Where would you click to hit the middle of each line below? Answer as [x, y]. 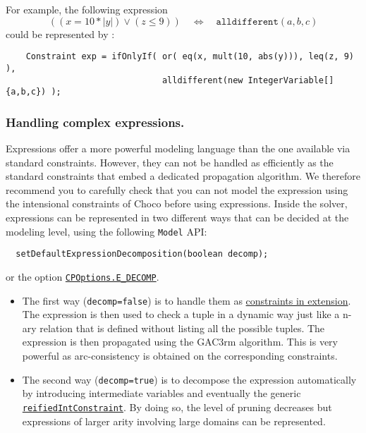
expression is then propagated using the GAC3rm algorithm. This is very [180, 342]
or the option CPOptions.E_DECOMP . [83, 276]
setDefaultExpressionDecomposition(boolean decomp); [142, 254]
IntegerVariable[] [291, 80]
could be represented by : [60, 33]
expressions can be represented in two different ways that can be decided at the [177, 217]
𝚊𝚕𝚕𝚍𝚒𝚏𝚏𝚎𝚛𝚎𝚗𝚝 [247, 22]
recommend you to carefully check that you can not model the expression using [177, 189]
